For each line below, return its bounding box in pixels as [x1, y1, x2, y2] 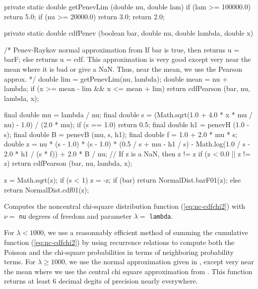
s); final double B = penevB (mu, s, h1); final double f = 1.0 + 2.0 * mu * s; [4, 129, 238, 139]
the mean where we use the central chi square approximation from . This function [4, 266, 253, 276]
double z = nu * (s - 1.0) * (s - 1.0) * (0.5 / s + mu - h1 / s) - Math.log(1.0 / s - [4, 139, 251, 149]
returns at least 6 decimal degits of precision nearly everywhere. [4, 276, 198, 286]
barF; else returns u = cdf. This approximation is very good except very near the [4, 54, 251, 64]
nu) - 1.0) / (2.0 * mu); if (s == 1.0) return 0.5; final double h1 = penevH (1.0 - [4, 119, 250, 129]
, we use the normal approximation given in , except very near [64, 256, 254, 267]
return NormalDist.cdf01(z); [4, 184, 89, 194]
